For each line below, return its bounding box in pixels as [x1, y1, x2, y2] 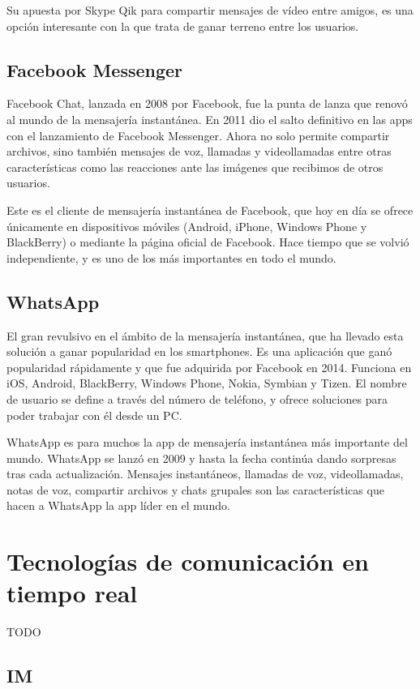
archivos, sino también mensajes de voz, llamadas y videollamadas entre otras [6, 143, 392, 160]
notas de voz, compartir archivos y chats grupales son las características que [6, 481, 384, 498]
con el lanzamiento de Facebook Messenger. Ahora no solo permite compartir [6, 126, 390, 143]
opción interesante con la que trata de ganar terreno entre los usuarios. [6, 17, 359, 34]
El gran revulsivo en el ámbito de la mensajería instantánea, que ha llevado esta [6, 327, 404, 344]
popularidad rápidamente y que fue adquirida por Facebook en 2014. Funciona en [6, 358, 412, 375]
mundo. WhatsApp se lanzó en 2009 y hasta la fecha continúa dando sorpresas [6, 449, 396, 466]
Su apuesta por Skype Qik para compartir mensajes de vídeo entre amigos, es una [6, 2, 414, 18]
